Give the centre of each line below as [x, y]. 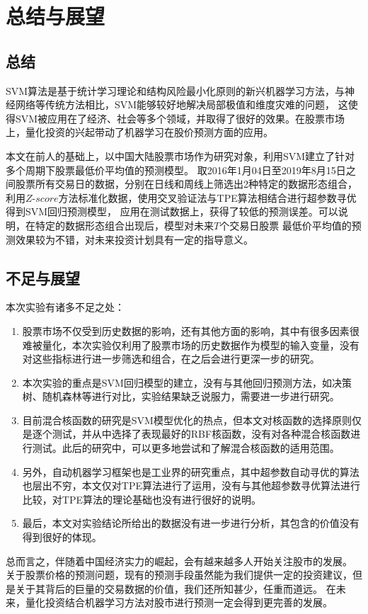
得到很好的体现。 [62, 537]
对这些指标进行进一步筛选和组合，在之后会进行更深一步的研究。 [171, 359]
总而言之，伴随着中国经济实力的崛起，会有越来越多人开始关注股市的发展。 [179, 561]
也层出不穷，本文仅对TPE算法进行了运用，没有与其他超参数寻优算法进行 [191, 485]
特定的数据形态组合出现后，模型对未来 [124, 225]
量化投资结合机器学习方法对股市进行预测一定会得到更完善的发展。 [179, 602]
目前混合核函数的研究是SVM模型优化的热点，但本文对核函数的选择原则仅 [192, 420]
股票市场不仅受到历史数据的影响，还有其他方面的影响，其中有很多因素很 [191, 330]
